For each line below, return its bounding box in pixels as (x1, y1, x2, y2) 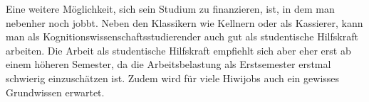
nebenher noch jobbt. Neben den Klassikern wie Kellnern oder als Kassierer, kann (6, 15, 363, 30)
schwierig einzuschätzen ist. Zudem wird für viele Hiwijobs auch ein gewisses (6, 70, 340, 85)
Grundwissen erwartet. (6, 84, 105, 99)
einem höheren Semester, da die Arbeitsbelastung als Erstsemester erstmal (6, 57, 331, 72)
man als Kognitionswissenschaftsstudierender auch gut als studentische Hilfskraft (6, 29, 358, 44)
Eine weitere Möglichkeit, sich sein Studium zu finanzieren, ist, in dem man (6, 1, 335, 16)
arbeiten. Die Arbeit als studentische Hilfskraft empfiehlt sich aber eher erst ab (6, 42, 351, 57)
